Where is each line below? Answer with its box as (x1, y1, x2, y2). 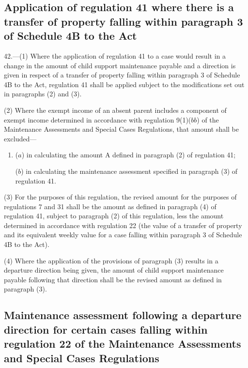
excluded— (4, 133, 37, 143)
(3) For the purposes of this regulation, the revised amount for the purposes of (4, 192, 237, 202)
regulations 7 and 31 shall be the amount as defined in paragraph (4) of (4, 201, 217, 211)
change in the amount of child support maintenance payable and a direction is (4, 60, 236, 70)
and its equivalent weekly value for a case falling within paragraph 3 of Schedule (4, 230, 242, 240)
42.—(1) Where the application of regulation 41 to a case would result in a (4, 50, 226, 61)
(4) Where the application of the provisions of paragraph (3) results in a (4, 255, 218, 265)
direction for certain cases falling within (4, 322, 208, 337)
